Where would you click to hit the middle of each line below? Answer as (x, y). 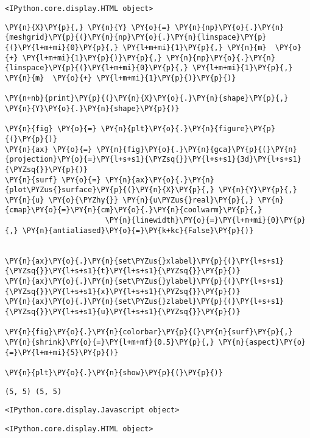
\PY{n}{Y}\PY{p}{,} (258, 190)
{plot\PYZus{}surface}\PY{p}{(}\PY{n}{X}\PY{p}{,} (110, 190)
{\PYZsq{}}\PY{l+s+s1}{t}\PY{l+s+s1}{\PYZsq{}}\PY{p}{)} (123, 271)
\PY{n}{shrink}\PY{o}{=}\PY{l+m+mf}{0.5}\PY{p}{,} (110, 342)
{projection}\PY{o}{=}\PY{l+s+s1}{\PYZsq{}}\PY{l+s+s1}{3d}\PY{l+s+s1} (153, 160)
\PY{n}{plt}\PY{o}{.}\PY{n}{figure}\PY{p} (188, 129)
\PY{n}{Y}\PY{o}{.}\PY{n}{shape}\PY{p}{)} (92, 108)
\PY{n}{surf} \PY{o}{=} (53, 180)
